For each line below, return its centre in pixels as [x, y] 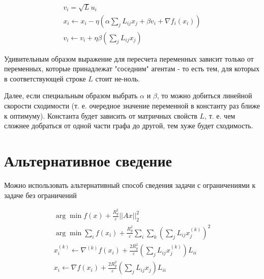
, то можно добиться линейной [204, 95]
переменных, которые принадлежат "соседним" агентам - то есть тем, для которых [132, 68]
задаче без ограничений [40, 195]
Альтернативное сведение [88, 160]
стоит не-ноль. [118, 78]
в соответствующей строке [45, 78]
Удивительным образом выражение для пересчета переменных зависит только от [129, 58]
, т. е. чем [220, 115]
